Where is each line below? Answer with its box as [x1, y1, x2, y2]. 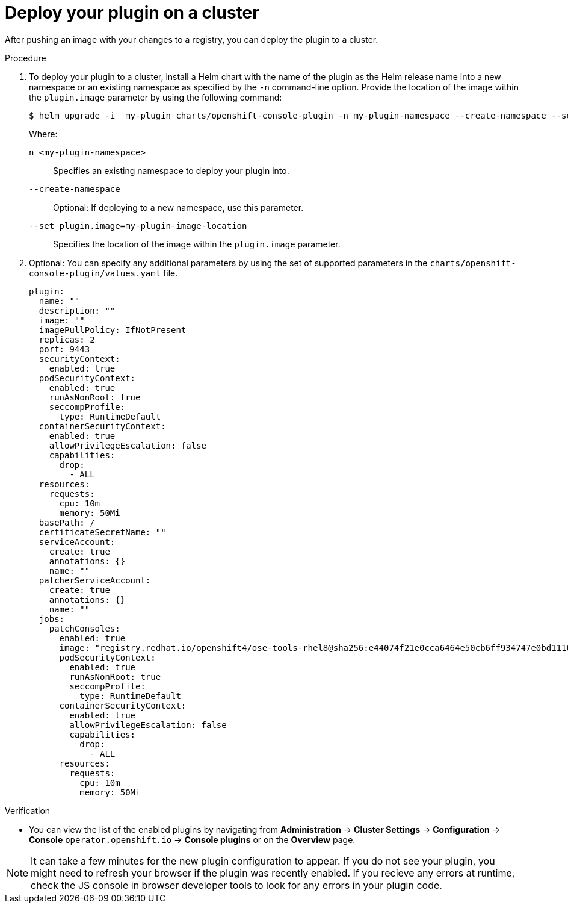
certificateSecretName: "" [39, 527, 166, 537]
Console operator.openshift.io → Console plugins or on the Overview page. [29, 834, 356, 845]
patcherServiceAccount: [39, 575, 151, 585]
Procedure [5, 52, 46, 63]
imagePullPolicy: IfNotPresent [39, 325, 187, 335]
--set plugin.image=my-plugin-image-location [29, 220, 247, 231]
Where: [29, 128, 58, 139]
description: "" [39, 305, 116, 316]
